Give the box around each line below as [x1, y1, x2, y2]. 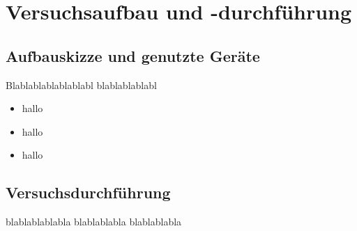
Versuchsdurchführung [6, 182, 171, 203]
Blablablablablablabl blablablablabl [6, 77, 157, 92]
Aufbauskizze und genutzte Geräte [6, 45, 260, 66]
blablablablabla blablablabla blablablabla [6, 214, 182, 229]
